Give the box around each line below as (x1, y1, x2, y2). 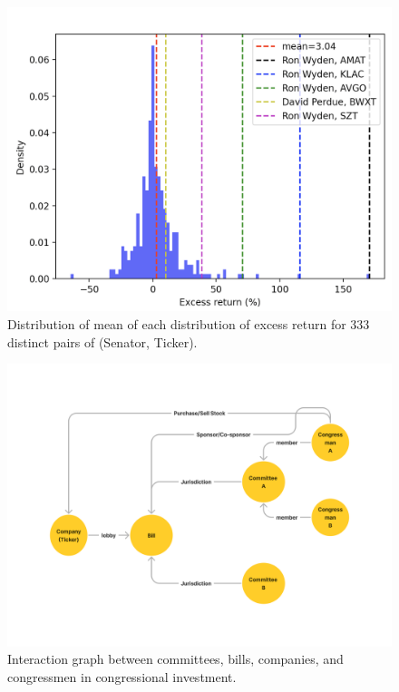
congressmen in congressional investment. (7, 667, 237, 686)
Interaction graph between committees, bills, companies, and (7, 649, 344, 668)
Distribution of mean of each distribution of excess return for (7, 314, 346, 333)
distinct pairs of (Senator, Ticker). (7, 332, 198, 351)
